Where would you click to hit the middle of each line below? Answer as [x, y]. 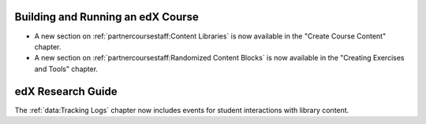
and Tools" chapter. [66, 69]
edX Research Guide [66, 91]
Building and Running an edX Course [106, 17]
